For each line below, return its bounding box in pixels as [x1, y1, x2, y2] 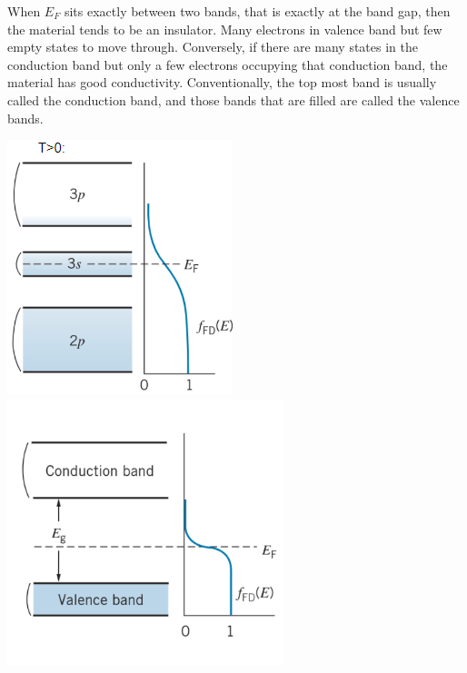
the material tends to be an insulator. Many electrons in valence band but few [7, 19, 442, 38]
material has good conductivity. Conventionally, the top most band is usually [7, 73, 437, 92]
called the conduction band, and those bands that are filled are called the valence [7, 90, 460, 109]
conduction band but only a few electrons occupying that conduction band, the [7, 54, 448, 74]
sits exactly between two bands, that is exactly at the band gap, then [64, 2, 451, 20]
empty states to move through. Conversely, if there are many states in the [7, 37, 418, 56]
